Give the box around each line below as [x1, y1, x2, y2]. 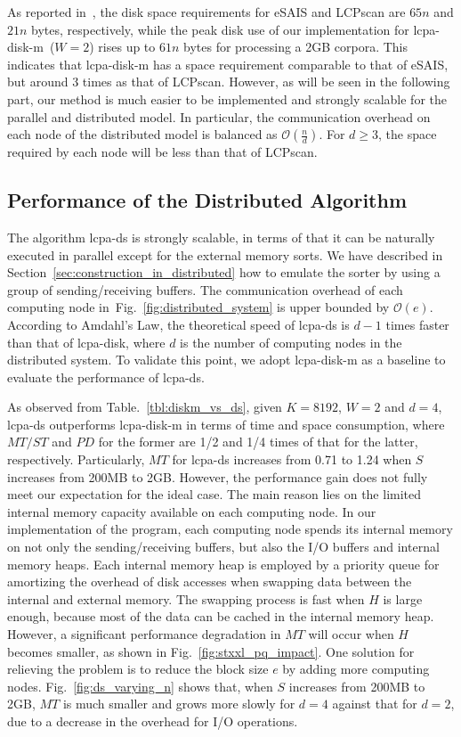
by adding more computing [282, 659, 430, 678]
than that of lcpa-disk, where [7, 332, 166, 351]
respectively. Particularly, [7, 450, 145, 469]
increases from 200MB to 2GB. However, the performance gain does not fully [7, 467, 428, 486]
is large [383, 589, 423, 608]
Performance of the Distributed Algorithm [7, 186, 407, 214]
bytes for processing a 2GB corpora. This [183, 37, 408, 56]
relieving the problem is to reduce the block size [7, 659, 269, 678]
